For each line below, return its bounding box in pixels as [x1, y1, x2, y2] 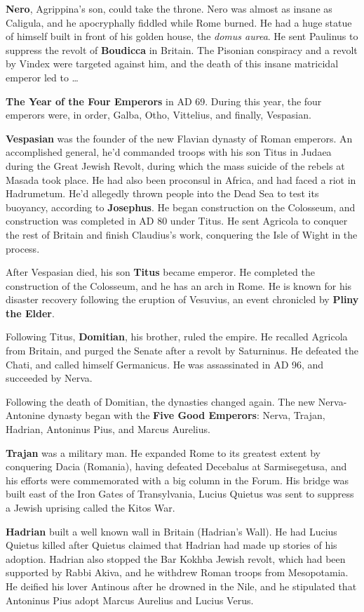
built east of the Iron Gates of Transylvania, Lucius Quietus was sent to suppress [6, 486, 354, 501]
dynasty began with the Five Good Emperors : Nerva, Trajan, [48, 408, 325, 423]
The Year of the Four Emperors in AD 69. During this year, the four [6, 93, 322, 108]
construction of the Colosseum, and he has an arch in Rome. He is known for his [6, 278, 352, 293]
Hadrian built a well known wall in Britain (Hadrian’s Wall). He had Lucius [6, 524, 337, 538]
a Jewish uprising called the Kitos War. [6, 500, 175, 514]
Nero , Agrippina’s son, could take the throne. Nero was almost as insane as [6, 1, 332, 15]
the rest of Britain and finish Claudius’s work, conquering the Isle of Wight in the [6, 227, 358, 241]
